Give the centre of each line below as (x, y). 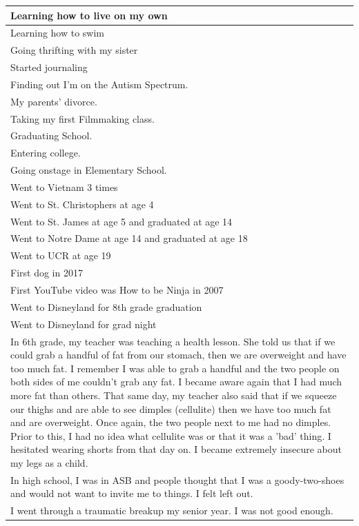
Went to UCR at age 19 (61, 255)
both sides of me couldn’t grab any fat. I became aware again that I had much (176, 382)
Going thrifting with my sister (74, 50)
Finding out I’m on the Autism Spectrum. (99, 84)
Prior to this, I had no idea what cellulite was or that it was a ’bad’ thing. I (171, 435)
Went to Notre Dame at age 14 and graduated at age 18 (129, 238)
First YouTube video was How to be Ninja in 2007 (117, 290)
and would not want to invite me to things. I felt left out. (132, 493)
